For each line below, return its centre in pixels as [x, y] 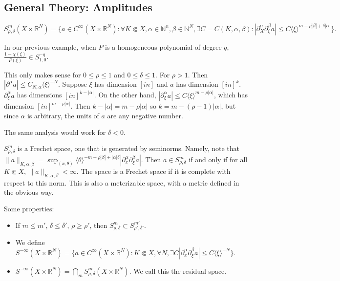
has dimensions [39, 95]
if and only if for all [218, 159]
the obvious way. [29, 192]
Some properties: [29, 208]
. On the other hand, [125, 95]
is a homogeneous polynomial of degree [163, 47]
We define [30, 242]
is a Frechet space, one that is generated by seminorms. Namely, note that [128, 148]
